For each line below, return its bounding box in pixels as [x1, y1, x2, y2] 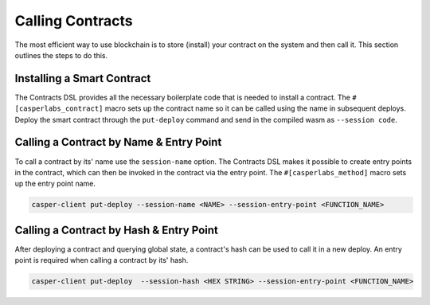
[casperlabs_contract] [14, 104, 104, 113]
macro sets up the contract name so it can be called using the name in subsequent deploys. [104, 104, 406, 113]
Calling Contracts [14, 12, 133, 29]
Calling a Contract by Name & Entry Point [14, 135, 222, 149]
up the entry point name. [14, 179, 96, 189]
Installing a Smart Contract [14, 72, 151, 85]
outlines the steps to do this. [14, 50, 107, 60]
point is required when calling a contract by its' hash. [14, 256, 189, 265]
